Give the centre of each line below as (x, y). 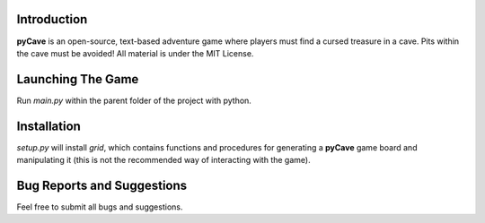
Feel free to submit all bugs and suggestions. (100, 207)
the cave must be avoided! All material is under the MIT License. (135, 53)
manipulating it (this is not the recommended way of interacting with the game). (163, 160)
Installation (48, 126)
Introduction (52, 19)
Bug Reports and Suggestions (102, 185)
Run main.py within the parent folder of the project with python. (134, 100)
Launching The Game (78, 79)
